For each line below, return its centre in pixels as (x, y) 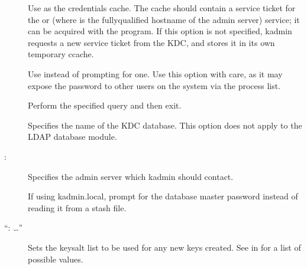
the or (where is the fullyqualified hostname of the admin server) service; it (164, 19)
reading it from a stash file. (77, 207)
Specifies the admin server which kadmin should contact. (131, 176)
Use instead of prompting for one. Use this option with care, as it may (155, 73)
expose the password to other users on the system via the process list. (154, 85)
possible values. (56, 259)
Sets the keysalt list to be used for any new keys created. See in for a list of (164, 247)
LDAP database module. (72, 137)
